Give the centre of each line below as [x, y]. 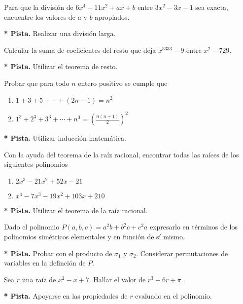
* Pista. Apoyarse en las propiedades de [66, 296]
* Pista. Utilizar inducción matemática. [65, 138]
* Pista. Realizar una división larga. [60, 33]
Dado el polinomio [32, 227]
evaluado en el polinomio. [174, 296]
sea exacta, [212, 7]
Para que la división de [39, 7]
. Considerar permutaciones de [182, 253]
